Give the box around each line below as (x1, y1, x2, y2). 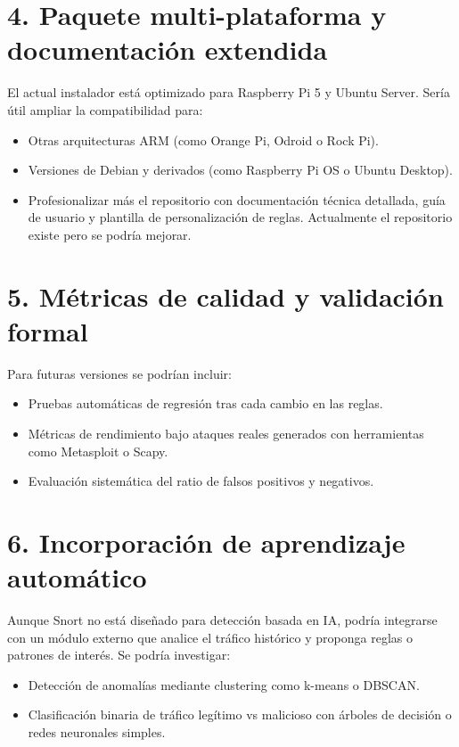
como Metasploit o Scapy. (28, 441, 168, 460)
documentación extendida (7, 31, 328, 68)
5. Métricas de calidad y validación (7, 277, 444, 314)
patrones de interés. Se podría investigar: (7, 645, 231, 664)
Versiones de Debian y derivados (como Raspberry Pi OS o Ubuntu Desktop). (28, 160, 453, 179)
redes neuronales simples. (28, 723, 166, 742)
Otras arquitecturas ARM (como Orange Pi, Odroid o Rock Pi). (28, 130, 379, 149)
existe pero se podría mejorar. (28, 225, 192, 243)
